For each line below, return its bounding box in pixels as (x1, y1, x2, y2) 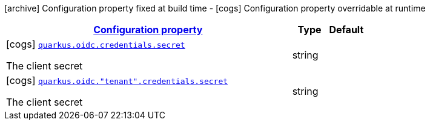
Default (329, 24, 364, 36)
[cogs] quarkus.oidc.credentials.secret (6, 38, 185, 50)
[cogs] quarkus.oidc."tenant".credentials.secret (6, 74, 228, 86)
